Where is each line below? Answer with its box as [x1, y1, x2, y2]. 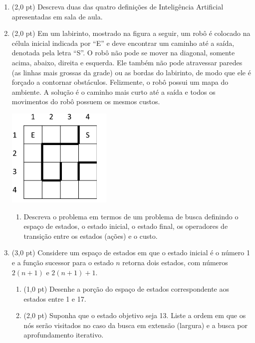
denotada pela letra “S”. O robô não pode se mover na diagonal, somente [11, 47, 235, 58]
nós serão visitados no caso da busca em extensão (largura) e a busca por [23, 320, 248, 330]
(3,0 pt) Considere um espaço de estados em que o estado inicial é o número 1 [11, 247, 250, 258]
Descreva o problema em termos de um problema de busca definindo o [23, 211, 239, 221]
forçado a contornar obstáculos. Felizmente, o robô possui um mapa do [11, 77, 229, 87]
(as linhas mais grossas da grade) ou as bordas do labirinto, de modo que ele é [11, 67, 251, 77]
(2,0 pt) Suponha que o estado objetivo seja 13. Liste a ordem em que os [23, 310, 246, 321]
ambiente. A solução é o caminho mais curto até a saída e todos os [11, 86, 216, 97]
